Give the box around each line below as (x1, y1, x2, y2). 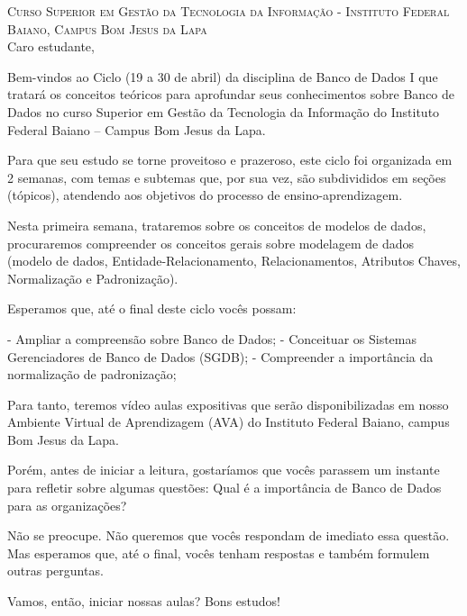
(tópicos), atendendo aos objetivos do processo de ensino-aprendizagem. (7, 186, 403, 204)
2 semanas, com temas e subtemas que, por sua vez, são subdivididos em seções (7, 168, 446, 186)
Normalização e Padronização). (7, 268, 179, 287)
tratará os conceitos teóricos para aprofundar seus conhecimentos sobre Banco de (7, 85, 455, 104)
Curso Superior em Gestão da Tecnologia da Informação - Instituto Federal (7, 2, 450, 20)
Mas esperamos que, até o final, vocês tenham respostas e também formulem (7, 543, 430, 562)
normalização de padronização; (7, 365, 177, 384)
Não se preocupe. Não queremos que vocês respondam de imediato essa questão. (7, 526, 450, 545)
